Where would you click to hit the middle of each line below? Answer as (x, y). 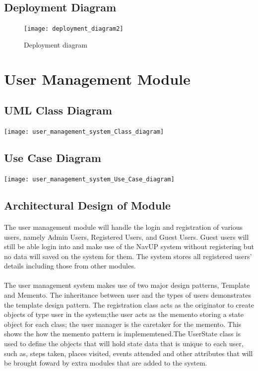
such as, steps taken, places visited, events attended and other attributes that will (129, 353)
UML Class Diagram (58, 110)
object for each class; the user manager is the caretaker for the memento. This (123, 324)
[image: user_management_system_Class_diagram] (84, 132)
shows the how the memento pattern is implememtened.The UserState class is (122, 334)
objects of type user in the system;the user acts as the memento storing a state (124, 314)
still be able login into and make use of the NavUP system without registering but (129, 246)
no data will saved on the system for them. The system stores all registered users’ (128, 256)
